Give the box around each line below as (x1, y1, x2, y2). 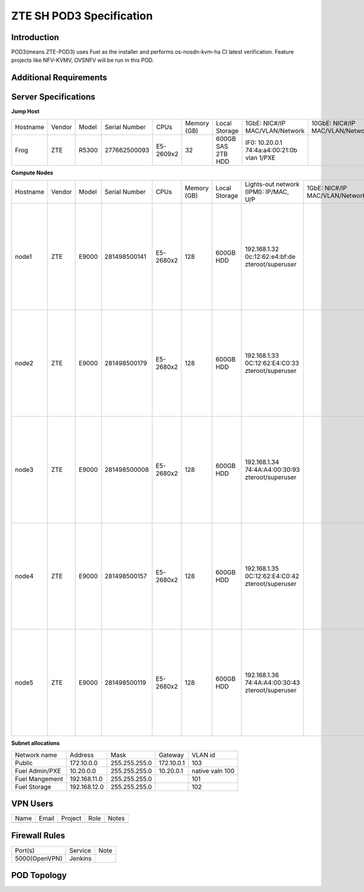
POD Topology (11, 870, 67, 880)
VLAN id (191, 751, 215, 759)
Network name (15, 751, 58, 759)
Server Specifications (11, 92, 96, 102)
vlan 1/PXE (245, 153, 276, 162)
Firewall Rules (11, 831, 66, 841)
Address (70, 751, 94, 759)
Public (15, 759, 33, 767)
